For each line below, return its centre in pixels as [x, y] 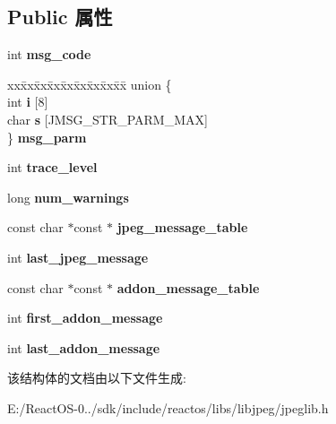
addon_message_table [188, 287]
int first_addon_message [85, 318]
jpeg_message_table [182, 227]
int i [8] [28, 102]
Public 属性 [60, 17]
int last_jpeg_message [78, 257]
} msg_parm [47, 137]
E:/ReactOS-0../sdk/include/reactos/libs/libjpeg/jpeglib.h [168, 407]
